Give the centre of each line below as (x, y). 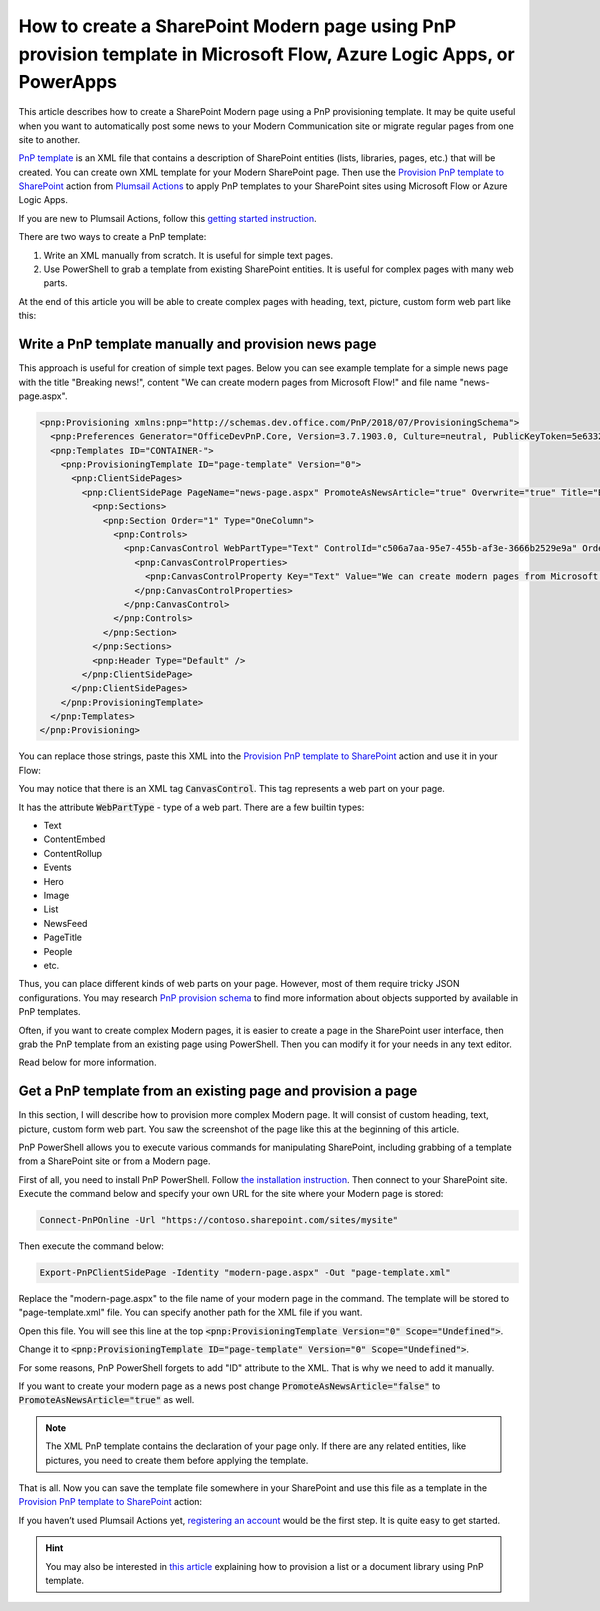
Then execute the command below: (91, 1246)
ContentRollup (73, 853)
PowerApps (67, 82)
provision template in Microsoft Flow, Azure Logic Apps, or (266, 54)
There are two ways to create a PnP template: (112, 237)
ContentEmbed (74, 839)
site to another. (49, 139)
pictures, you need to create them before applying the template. (177, 1460)
